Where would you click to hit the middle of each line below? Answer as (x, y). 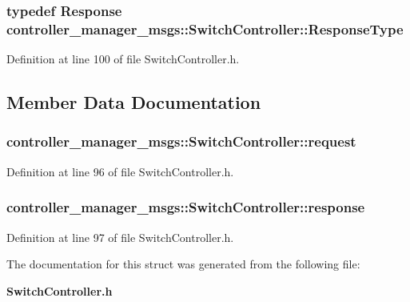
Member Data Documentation (134, 102)
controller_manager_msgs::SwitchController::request (181, 141)
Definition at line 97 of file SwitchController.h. (120, 237)
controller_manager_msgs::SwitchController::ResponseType (205, 28)
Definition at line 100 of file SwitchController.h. (123, 59)
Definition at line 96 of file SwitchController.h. (120, 171)
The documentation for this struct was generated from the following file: (183, 264)
